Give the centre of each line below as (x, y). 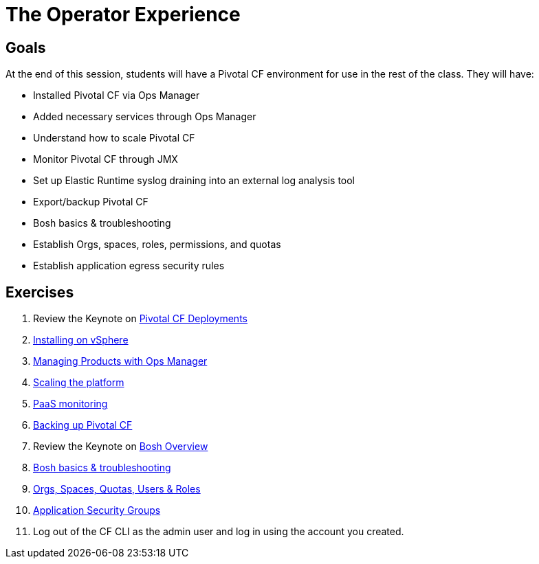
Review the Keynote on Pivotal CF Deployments (140, 319)
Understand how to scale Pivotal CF (114, 138)
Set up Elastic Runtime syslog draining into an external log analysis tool (194, 181)
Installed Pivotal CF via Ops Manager (117, 95)
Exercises (40, 292)
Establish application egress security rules (129, 266)
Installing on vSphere (81, 340)
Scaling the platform (79, 383)
